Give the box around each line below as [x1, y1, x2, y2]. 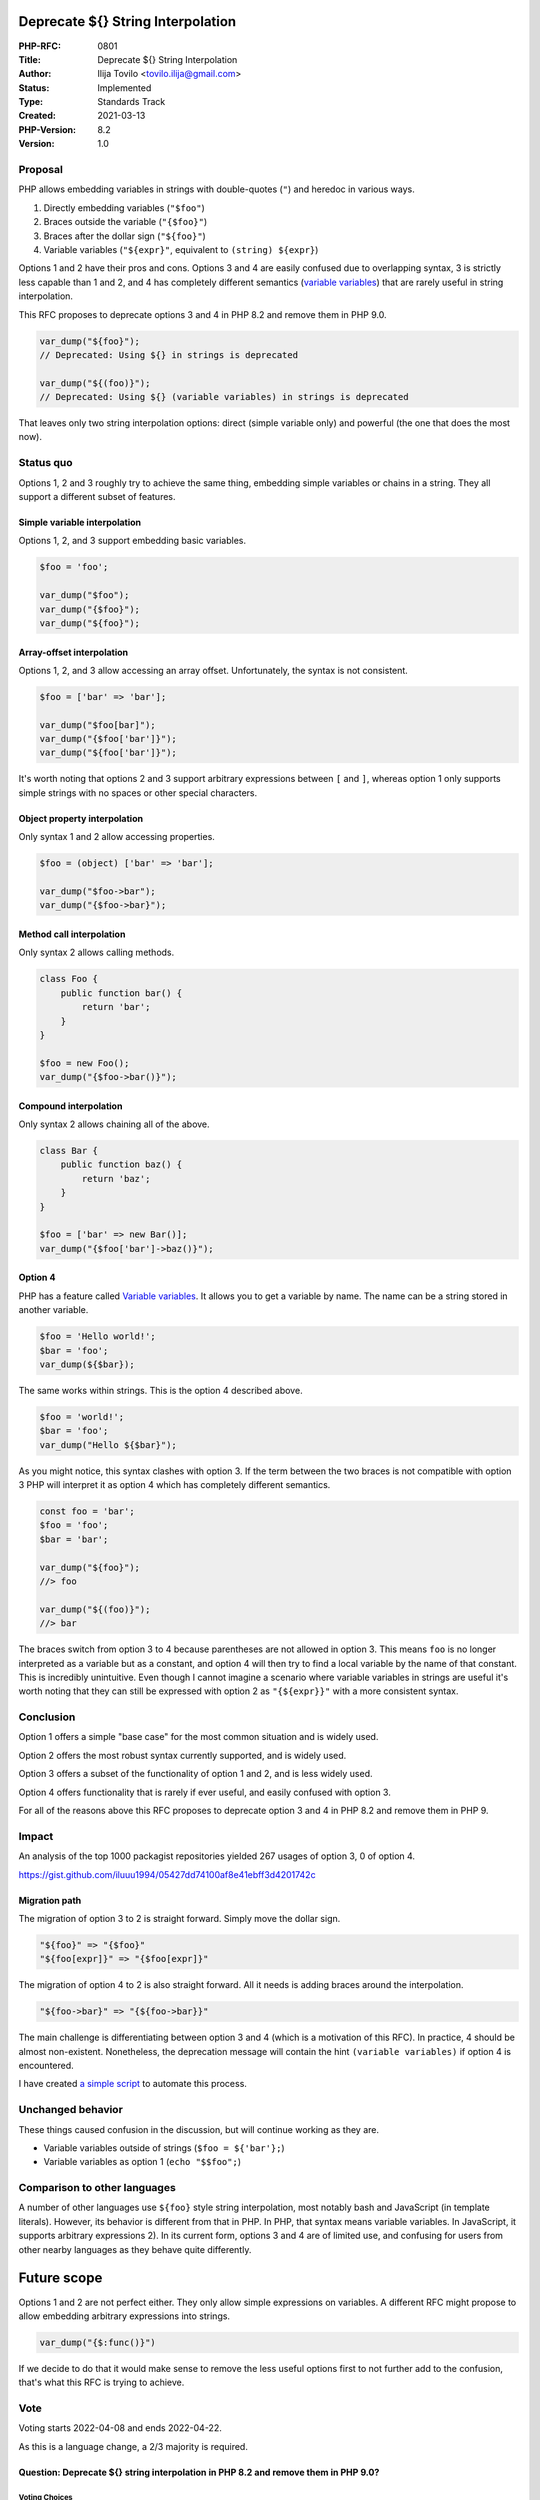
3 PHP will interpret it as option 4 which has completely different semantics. [18, 1479, 331, 1491]
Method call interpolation [18, 928, 126, 940]
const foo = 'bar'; [39, 1506, 135, 1517]
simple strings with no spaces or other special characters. [18, 786, 258, 799]
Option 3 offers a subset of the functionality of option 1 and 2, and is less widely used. [18, 1768, 373, 1780]
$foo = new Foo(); [39, 1057, 130, 1069]
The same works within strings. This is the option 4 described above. [18, 1384, 304, 1396]
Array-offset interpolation [18, 646, 129, 658]
